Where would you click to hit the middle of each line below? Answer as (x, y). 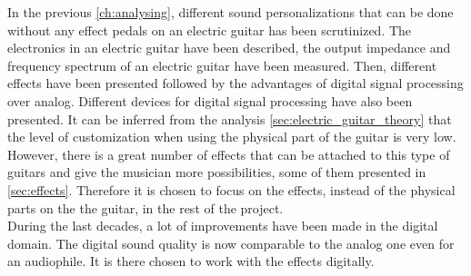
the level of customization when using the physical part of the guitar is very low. (232, 137)
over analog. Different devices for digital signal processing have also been (210, 100)
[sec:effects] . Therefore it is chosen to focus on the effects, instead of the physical (231, 189)
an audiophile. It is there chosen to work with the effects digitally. (191, 261)
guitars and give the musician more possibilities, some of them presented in (217, 172)
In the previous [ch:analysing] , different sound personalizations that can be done (230, 12)
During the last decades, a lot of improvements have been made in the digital (223, 226)
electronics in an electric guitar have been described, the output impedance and (229, 48)
